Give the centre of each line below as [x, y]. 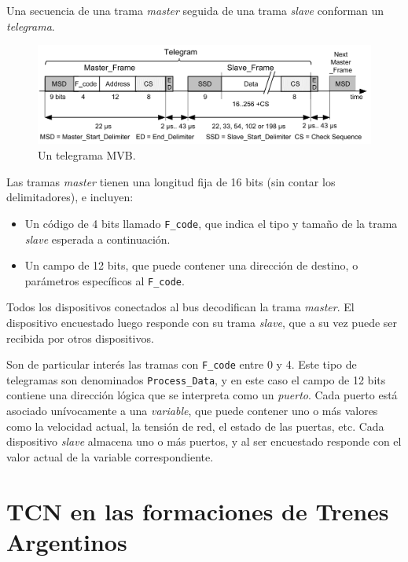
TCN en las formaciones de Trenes [198, 511]
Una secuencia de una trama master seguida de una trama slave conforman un [195, 10]
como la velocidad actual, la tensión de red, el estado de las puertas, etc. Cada [195, 426]
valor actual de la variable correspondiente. [110, 456]
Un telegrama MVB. [87, 155]
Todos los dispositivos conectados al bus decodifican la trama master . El [180, 307]
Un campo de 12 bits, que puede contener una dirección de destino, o [191, 265]
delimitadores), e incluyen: [70, 197]
